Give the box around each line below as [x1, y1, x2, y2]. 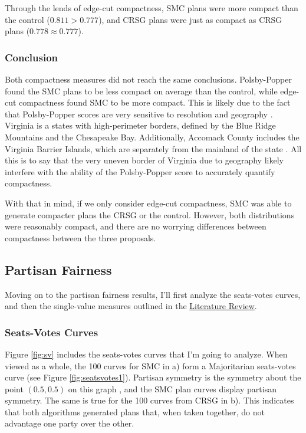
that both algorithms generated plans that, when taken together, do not [5, 405, 265, 418]
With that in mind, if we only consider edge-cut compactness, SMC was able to [5, 196, 292, 209]
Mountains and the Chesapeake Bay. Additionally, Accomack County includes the [5, 130, 300, 143]
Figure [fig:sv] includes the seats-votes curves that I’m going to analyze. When [5, 347, 288, 360]
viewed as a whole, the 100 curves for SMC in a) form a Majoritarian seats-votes [5, 359, 296, 372]
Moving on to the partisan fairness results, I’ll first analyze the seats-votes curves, [5, 288, 301, 300]
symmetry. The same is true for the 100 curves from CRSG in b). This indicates [5, 394, 294, 406]
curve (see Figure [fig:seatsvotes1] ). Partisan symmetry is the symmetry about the [5, 371, 301, 383]
